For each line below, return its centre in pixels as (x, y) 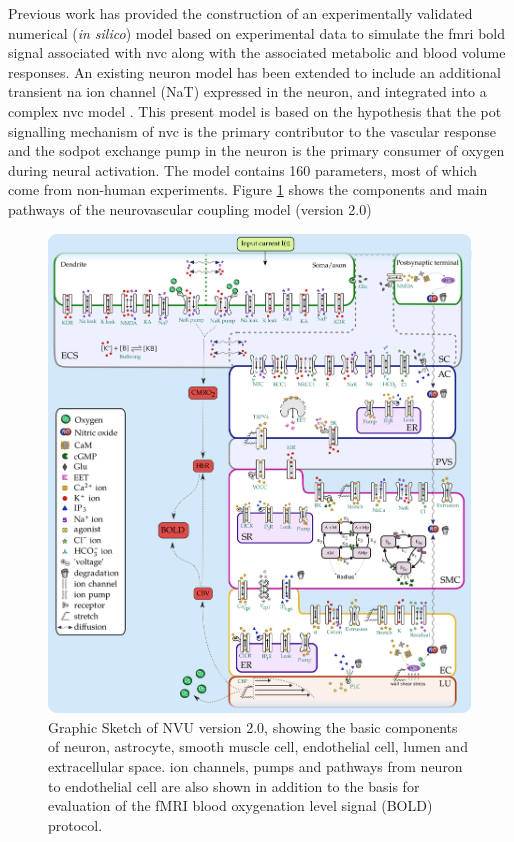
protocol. (75, 824)
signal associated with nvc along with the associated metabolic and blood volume (257, 52)
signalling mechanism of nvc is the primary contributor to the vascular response (252, 130)
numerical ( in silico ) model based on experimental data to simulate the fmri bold (257, 32)
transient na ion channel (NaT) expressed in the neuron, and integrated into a (247, 91)
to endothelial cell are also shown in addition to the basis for (234, 785)
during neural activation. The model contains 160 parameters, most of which (242, 169)
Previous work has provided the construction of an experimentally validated (240, 13)
